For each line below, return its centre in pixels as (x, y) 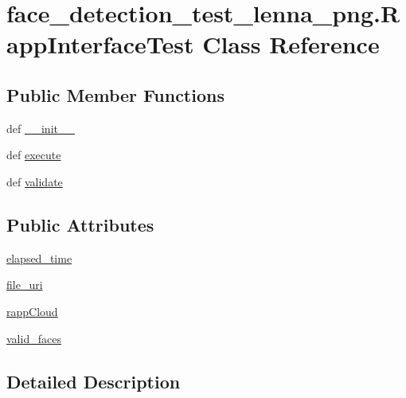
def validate (35, 181)
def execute (34, 155)
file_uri (25, 285)
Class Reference (291, 44)
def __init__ (41, 128)
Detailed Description (94, 381)
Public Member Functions (115, 94)
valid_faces (34, 338)
